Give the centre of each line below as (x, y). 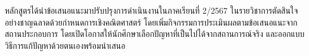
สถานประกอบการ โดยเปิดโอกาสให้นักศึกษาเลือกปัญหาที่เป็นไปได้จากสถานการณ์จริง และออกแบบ (155, 34)
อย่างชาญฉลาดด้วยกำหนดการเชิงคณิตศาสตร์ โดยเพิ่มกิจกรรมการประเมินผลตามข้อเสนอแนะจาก (151, 22)
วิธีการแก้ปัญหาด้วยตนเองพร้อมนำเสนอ (65, 45)
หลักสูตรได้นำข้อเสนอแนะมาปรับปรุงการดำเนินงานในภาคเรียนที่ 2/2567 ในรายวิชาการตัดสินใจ (152, 10)
